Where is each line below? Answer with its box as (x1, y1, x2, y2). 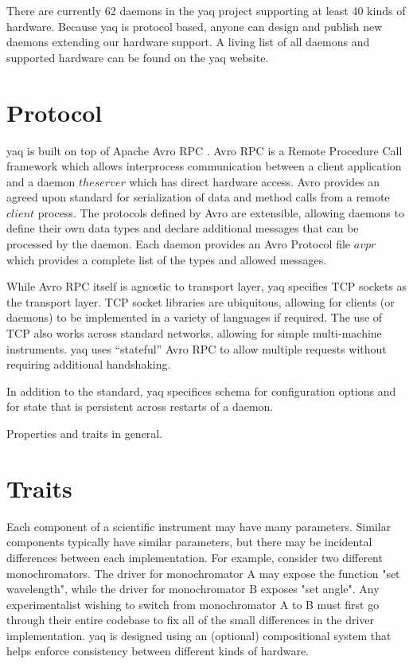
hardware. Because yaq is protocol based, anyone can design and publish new (6, 18, 383, 34)
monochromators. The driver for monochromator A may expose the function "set (6, 564, 400, 581)
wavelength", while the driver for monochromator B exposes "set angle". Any (6, 580, 380, 597)
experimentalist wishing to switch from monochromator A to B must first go (6, 596, 380, 612)
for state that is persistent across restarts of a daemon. (6, 398, 274, 415)
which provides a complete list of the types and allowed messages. (6, 251, 327, 268)
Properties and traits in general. (6, 425, 163, 441)
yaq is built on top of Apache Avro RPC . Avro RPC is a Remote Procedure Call (6, 142, 403, 158)
